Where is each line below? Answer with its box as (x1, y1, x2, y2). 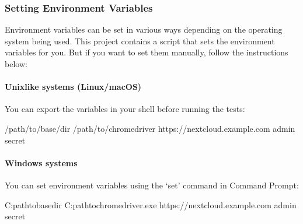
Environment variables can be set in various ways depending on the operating (5, 23, 283, 36)
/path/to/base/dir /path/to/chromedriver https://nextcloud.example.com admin (5, 122, 295, 134)
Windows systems (5, 156, 78, 169)
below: (5, 58, 27, 69)
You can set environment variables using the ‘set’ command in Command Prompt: (5, 178, 299, 191)
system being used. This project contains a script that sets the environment (5, 34, 275, 47)
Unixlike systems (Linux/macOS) (5, 80, 142, 93)
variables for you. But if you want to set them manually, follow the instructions (5, 46, 288, 58)
